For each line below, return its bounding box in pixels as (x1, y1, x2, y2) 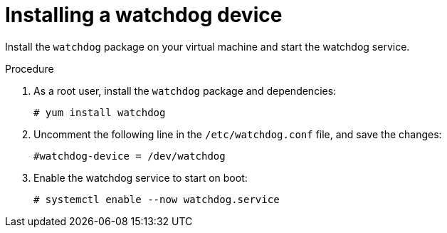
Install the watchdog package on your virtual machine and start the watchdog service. (5, 40, 410, 53)
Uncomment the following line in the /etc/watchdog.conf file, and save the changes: (33, 128, 442, 140)
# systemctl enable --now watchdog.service (33, 193, 280, 205)
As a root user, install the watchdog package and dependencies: (33, 84, 337, 97)
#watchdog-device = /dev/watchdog (33, 150, 226, 162)
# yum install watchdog (33, 106, 166, 118)
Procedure (5, 62, 54, 75)
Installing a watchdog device (5, 3, 283, 27)
